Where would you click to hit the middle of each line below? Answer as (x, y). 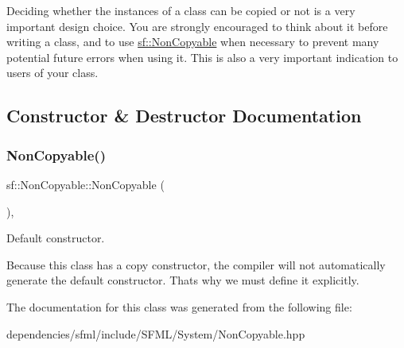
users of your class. (52, 73)
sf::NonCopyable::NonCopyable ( (85, 184)
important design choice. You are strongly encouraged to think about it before (197, 26)
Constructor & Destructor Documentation (184, 116)
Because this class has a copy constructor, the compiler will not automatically (196, 264)
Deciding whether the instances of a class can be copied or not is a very (181, 10)
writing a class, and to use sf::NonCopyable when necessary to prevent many (193, 42)
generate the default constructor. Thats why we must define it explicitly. (183, 280)
